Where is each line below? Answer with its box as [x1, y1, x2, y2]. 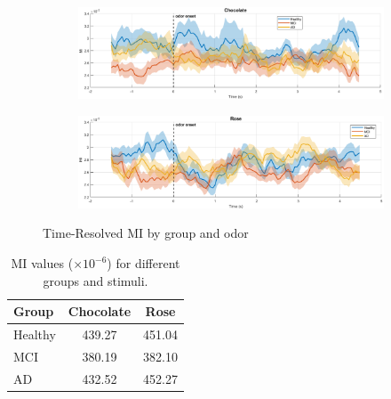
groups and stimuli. [43, 271, 148, 289]
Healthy [13, 325, 56, 344]
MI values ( [11, 254, 74, 273]
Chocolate [68, 302, 132, 321]
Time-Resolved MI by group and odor [43, 224, 249, 242]
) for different [107, 254, 180, 273]
